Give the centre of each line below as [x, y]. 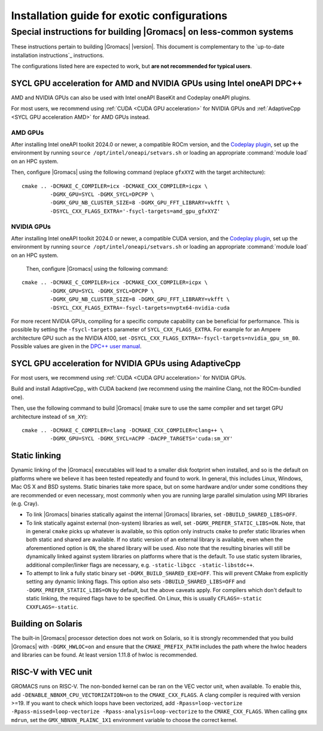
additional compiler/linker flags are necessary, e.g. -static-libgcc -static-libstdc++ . [140, 565]
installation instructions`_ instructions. [58, 55]
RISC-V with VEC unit [52, 672]
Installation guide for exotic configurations [119, 16]
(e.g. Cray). [25, 503]
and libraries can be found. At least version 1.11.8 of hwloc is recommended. [104, 655]
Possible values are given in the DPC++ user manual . [76, 346]
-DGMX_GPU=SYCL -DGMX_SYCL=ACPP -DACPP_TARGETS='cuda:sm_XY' [141, 439]
